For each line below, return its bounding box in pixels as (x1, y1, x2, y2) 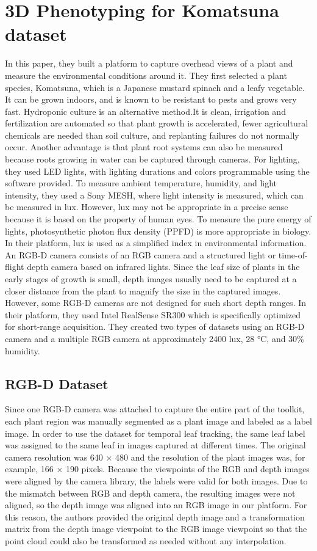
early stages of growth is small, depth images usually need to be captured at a (5, 272, 297, 285)
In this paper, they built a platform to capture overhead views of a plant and (5, 57, 293, 70)
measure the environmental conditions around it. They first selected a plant (5, 68, 287, 81)
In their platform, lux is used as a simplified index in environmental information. (5, 236, 307, 249)
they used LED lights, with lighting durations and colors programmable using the (5, 164, 310, 177)
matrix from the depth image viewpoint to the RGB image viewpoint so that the (5, 522, 307, 535)
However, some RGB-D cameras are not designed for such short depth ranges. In (5, 296, 307, 309)
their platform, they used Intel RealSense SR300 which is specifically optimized (5, 308, 301, 321)
